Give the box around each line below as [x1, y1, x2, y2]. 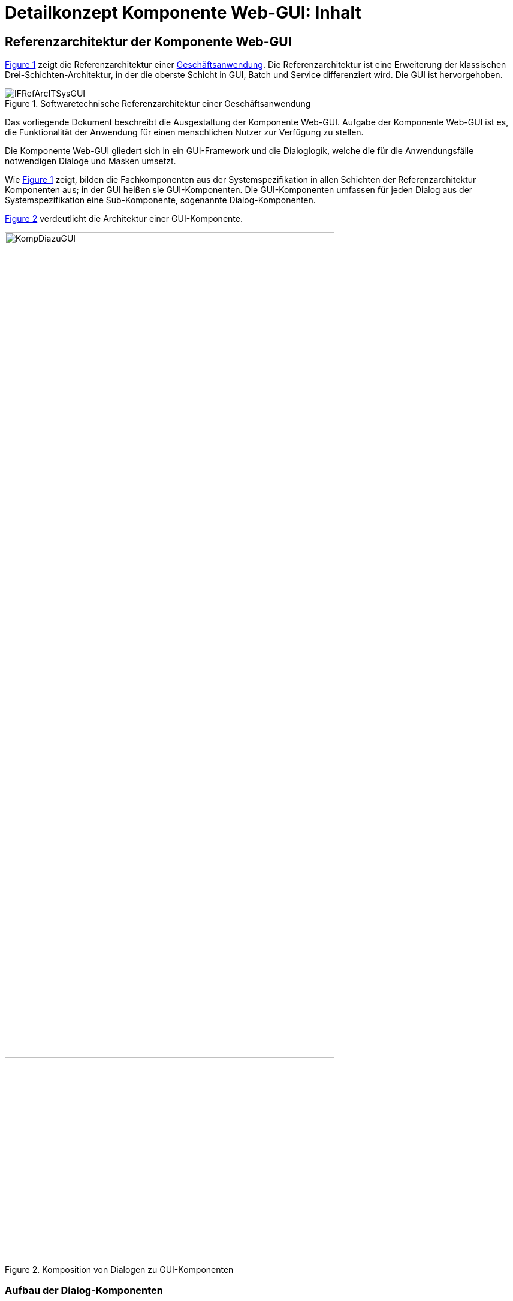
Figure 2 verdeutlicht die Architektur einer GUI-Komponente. [5, 213, 243, 224]
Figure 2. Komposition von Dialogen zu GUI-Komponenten [5, 1264, 234, 1275]
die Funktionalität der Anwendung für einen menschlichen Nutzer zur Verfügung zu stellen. [5, 127, 364, 138]
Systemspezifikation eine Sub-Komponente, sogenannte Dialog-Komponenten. [5, 195, 316, 206]
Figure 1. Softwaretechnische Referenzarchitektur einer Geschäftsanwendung [5, 98, 311, 109]
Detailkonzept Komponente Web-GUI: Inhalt [5, 2, 361, 23]
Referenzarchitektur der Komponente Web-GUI [5, 34, 292, 49]
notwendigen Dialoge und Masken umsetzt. [5, 156, 176, 167]
